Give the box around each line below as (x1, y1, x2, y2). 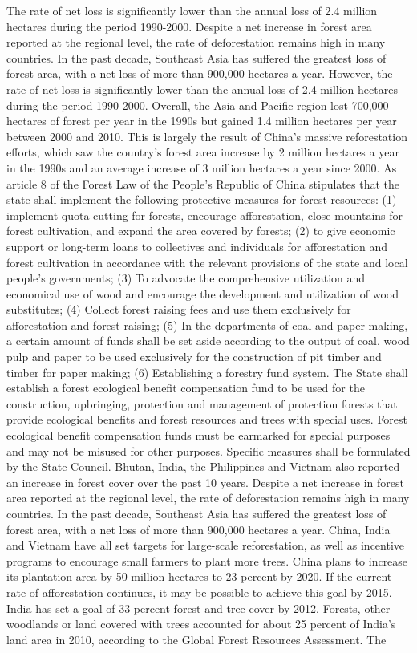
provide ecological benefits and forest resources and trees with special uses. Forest (6, 411, 408, 428)
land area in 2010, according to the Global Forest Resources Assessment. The (6, 631, 387, 647)
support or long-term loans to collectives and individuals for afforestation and (6, 237, 388, 254)
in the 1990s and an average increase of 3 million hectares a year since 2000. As (6, 159, 397, 176)
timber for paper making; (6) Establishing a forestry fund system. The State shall (6, 363, 408, 380)
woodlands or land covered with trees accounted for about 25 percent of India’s (6, 615, 396, 632)
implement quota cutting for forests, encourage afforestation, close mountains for (6, 206, 403, 223)
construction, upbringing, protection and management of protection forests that (6, 395, 398, 412)
